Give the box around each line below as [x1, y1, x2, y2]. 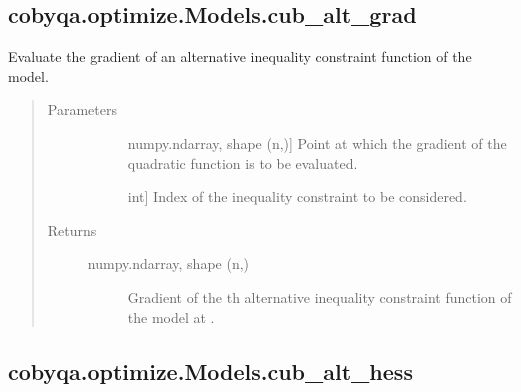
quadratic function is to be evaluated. [127, 152, 358, 173]
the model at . [127, 306, 215, 327]
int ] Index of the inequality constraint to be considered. [127, 186, 467, 207]
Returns [47, 219, 97, 240]
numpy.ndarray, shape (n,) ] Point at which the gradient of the [127, 132, 507, 153]
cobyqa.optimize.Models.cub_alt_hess [8, 355, 413, 386]
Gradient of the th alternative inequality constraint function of [127, 286, 512, 307]
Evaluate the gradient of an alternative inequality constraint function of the [8, 46, 472, 67]
